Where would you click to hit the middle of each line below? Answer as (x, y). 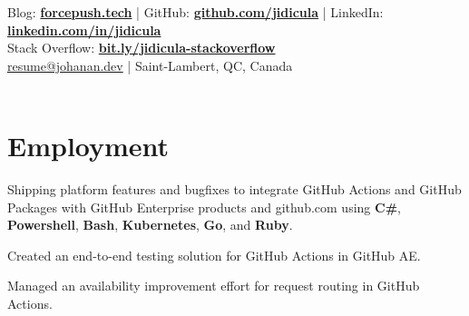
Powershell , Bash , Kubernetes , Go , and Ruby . (150, 225)
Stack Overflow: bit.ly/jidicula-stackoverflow (142, 48)
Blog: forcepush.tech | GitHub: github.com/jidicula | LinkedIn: (195, 12)
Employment (88, 146)
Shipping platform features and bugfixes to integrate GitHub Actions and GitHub (234, 189)
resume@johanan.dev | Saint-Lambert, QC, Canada (150, 65)
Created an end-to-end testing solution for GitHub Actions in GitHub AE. (214, 255)
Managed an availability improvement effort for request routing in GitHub (214, 286)
